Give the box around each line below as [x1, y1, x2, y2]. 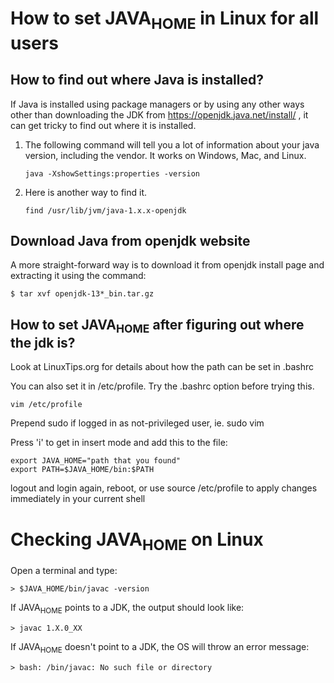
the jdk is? [10, 334, 76, 351]
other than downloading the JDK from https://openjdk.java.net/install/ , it [10, 108, 309, 121]
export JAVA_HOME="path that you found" [10, 456, 182, 466]
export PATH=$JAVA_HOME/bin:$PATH [10, 465, 155, 475]
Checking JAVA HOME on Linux [10, 528, 264, 554]
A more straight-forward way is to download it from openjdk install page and [10, 259, 325, 271]
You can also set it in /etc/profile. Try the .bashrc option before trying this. [10, 380, 315, 392]
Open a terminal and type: [10, 564, 118, 576]
